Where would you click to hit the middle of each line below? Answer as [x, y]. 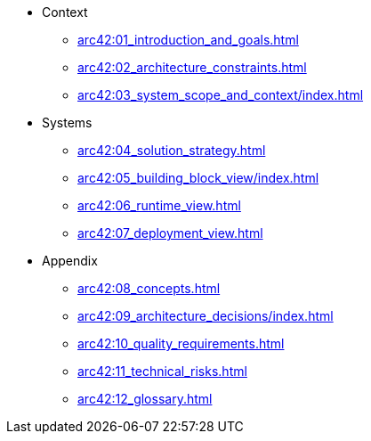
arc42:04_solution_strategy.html [172, 150]
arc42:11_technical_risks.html [162, 371]
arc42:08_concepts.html [149, 288]
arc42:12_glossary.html [145, 399]
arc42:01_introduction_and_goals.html [188, 40]
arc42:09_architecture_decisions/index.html [206, 316]
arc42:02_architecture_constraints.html [192, 67]
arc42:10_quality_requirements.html [181, 343]
